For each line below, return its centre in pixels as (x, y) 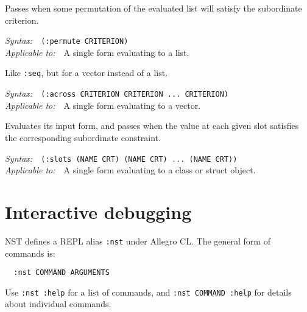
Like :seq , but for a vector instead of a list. (86, 73)
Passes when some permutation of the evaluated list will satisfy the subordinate (153, 8)
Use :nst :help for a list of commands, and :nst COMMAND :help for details (148, 292)
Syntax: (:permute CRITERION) (67, 40)
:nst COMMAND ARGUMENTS (62, 273)
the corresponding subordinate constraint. (83, 137)
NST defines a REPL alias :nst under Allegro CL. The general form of (138, 241)
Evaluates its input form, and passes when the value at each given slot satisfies (152, 126)
